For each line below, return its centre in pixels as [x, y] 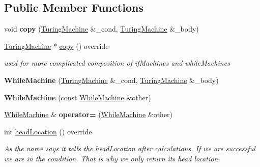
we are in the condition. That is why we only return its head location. [112, 158]
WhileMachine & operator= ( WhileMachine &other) [89, 114]
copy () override [84, 46]
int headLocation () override [48, 131]
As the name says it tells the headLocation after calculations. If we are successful [130, 148]
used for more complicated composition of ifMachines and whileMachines [117, 63]
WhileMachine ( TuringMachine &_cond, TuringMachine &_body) [111, 80]
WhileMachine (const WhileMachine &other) [78, 97]
